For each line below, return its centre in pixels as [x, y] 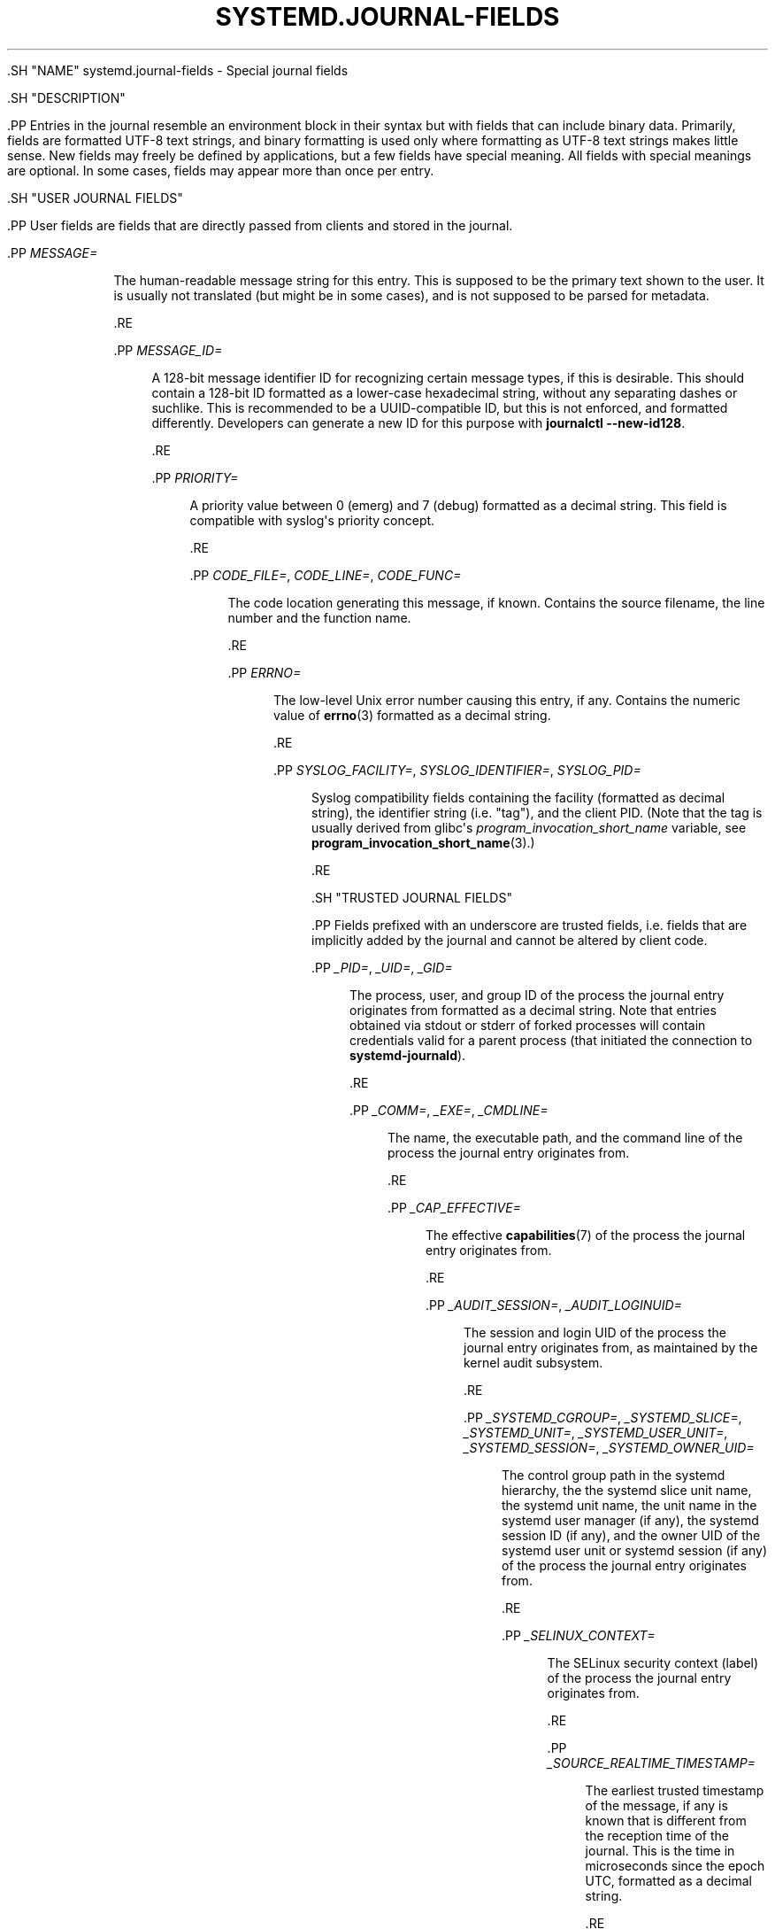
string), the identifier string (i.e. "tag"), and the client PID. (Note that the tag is [537, 812]
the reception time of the [657, 1835]
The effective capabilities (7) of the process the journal [586, 1235]
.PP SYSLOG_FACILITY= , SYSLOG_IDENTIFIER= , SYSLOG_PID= [457, 770]
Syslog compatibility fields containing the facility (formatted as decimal [518, 797]
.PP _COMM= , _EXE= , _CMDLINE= [449, 1110]
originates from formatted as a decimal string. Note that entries [533, 1010]
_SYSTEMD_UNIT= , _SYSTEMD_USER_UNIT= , [596, 1432]
